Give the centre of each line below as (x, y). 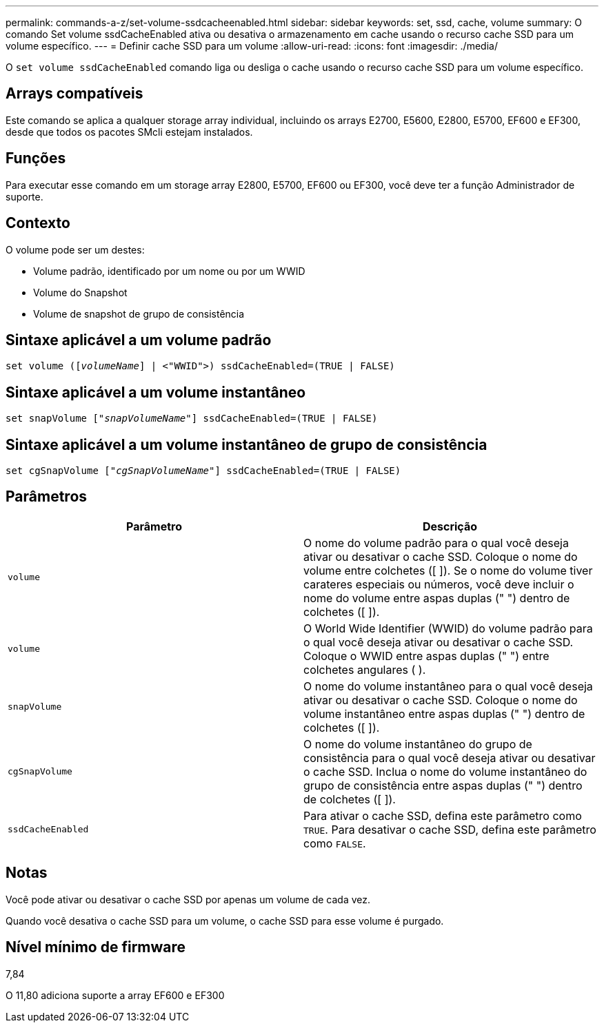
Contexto (38, 223)
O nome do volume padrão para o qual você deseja (436, 543)
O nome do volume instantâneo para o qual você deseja (448, 686)
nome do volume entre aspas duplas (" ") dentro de (437, 598)
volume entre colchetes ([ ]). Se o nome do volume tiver (448, 570)
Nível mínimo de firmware (96, 947)
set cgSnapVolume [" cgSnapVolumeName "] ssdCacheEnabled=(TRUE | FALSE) (203, 471)
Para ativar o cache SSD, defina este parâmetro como (443, 815)
